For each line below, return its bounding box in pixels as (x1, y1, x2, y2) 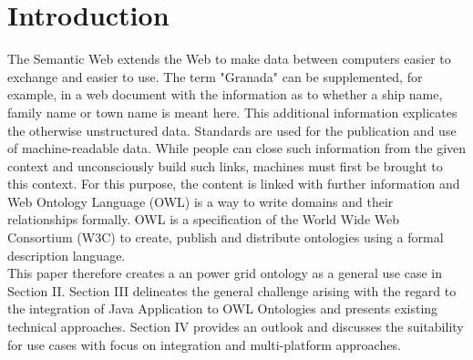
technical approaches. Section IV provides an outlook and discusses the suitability (7, 317, 464, 336)
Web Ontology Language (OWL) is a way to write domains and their (7, 191, 394, 211)
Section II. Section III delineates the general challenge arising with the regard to (7, 281, 457, 300)
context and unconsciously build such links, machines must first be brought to (7, 156, 443, 175)
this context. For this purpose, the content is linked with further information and (7, 174, 460, 193)
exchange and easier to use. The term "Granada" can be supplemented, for (7, 67, 423, 86)
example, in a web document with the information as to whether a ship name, (7, 85, 443, 104)
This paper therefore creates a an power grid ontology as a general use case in (7, 263, 442, 283)
